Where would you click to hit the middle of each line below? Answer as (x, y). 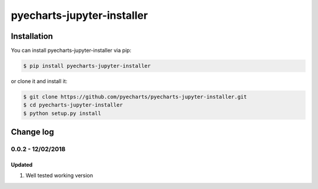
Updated (22, 164)
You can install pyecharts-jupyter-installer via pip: (71, 51)
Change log (32, 132)
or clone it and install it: (39, 81)
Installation (32, 36)
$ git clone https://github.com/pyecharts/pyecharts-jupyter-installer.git (135, 97)
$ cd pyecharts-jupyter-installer (73, 105)
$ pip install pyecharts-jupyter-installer (87, 66)
